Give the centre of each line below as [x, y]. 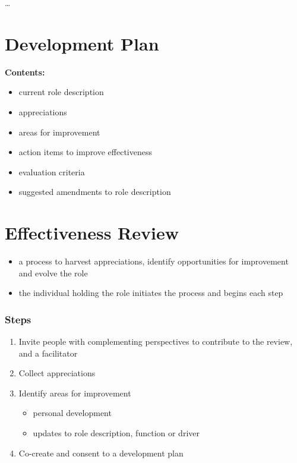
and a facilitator [48, 353]
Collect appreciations [57, 373]
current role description [61, 92]
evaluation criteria [52, 171]
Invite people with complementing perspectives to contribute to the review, [156, 341]
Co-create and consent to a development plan [101, 453]
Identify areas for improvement [75, 393]
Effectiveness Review [92, 233]
